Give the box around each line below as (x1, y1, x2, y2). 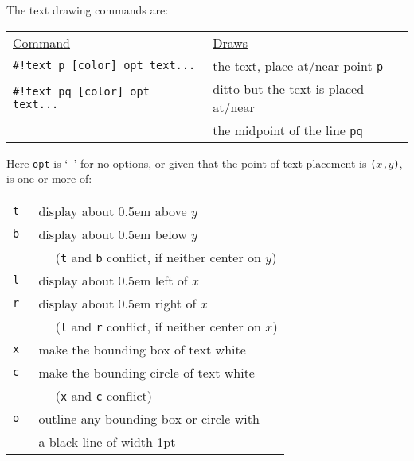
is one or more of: (6, 170, 92, 187)
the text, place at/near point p (213, 56, 384, 75)
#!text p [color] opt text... (13, 59, 196, 72)
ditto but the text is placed (213, 79, 365, 98)
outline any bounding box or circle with (38, 409, 260, 428)
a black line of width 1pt (38, 432, 176, 451)
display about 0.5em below (38, 224, 187, 243)
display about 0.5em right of (38, 293, 197, 312)
